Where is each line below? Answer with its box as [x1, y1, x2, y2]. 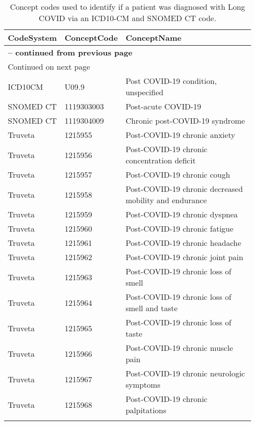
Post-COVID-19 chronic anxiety [126, 129, 235, 140]
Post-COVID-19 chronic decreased [126, 183, 243, 194]
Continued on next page [8, 61, 90, 72]
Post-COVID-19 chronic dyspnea [126, 209, 238, 220]
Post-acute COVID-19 [126, 101, 201, 112]
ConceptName [126, 32, 181, 43]
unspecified [126, 86, 164, 98]
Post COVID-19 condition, [126, 75, 217, 86]
